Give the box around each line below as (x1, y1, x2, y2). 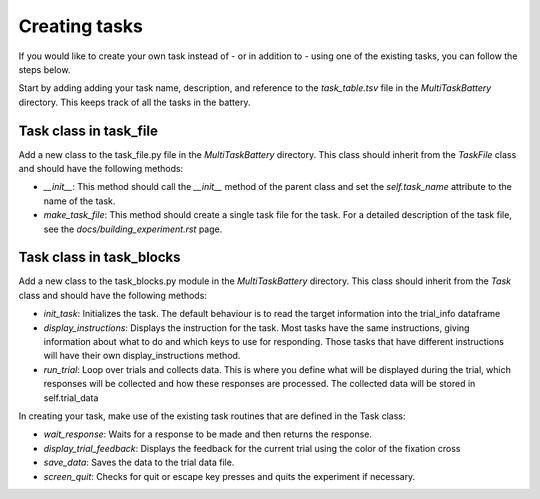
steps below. (18, 63, 71, 75)
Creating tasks (18, 15, 144, 37)
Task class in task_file (18, 122, 159, 139)
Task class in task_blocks (18, 249, 181, 266)
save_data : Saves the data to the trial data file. (43, 456, 235, 469)
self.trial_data (43, 391, 99, 404)
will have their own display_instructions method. (43, 350, 241, 362)
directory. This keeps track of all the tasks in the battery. (18, 96, 251, 108)
